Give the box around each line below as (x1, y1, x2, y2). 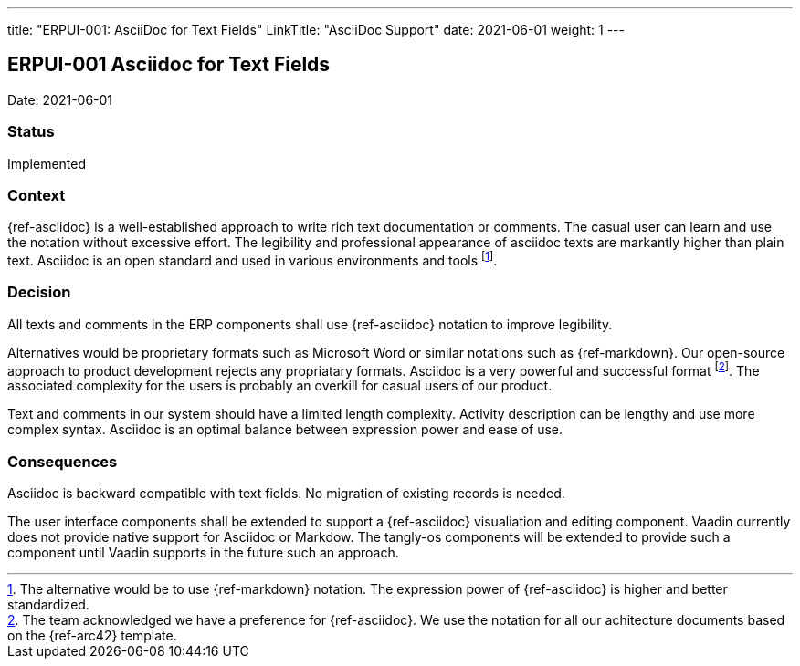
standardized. (7, 597, 89, 613)
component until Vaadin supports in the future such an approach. (7, 545, 399, 561)
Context (7, 185, 66, 204)
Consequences (7, 452, 118, 471)
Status (7, 122, 55, 141)
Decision (7, 283, 71, 302)
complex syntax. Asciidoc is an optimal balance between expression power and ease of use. (7, 421, 563, 438)
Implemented (7, 155, 87, 172)
